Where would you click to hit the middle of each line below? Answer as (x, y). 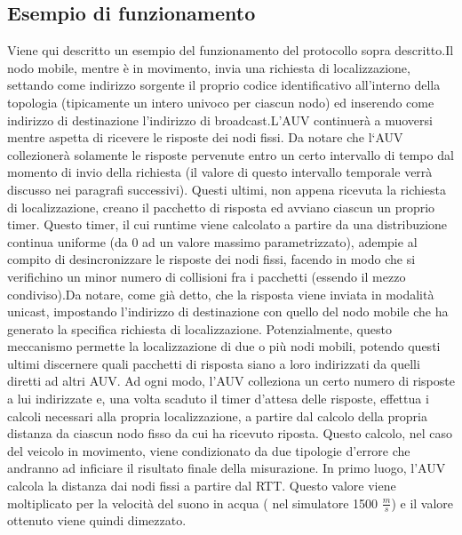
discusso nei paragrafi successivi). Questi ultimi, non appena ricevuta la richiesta (227, 189)
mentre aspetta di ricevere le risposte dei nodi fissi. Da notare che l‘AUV (205, 137)
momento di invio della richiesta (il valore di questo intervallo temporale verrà (220, 172)
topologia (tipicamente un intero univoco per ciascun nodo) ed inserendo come (221, 102)
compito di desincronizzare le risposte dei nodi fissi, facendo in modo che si (211, 259)
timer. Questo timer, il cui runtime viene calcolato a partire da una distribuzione (227, 224)
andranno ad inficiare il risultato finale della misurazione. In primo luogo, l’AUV (227, 468)
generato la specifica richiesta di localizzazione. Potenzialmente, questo (199, 328)
